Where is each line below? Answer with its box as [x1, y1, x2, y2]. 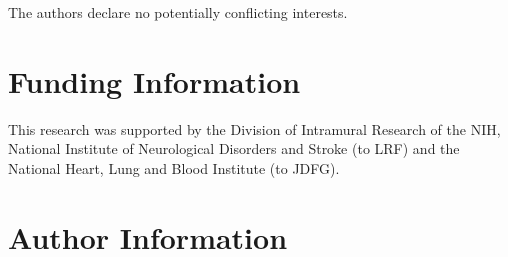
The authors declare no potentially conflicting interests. [8, 2, 348, 22]
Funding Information [8, 60, 301, 101]
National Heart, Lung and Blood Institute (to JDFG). [8, 157, 340, 178]
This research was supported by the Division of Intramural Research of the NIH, [8, 118, 501, 139]
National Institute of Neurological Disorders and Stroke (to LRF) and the [8, 138, 460, 159]
